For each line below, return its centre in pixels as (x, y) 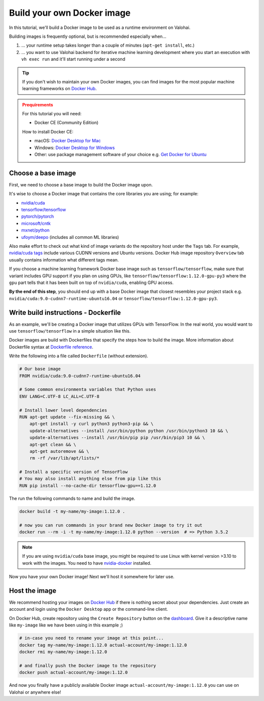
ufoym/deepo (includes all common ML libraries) (70, 237)
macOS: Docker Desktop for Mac (68, 141)
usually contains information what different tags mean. (64, 260)
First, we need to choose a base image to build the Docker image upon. (81, 184)
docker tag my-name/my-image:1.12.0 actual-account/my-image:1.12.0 (103, 645)
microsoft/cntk (36, 223)
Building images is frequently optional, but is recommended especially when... (88, 36)
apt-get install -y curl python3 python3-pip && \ (91, 424)
